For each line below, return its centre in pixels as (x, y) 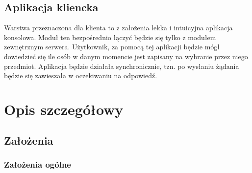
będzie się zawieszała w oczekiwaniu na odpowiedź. (81, 76)
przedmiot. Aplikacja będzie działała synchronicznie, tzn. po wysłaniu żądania (122, 66)
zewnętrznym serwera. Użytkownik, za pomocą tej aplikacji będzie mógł (112, 47)
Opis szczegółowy (64, 109)
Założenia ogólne (38, 164)
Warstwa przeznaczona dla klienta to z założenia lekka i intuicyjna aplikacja (118, 28)
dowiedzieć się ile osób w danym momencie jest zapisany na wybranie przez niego (126, 56)
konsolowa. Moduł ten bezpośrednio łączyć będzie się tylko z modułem (110, 37)
